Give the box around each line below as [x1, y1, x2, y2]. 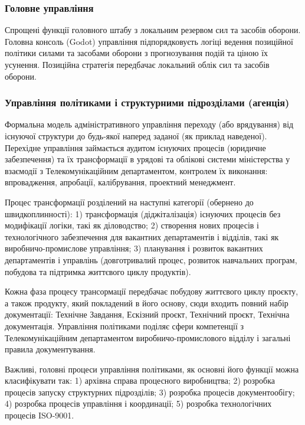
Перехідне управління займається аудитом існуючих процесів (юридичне [5, 141, 266, 153]
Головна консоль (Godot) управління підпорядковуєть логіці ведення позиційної [5, 35, 293, 47]
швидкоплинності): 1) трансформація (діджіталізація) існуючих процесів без [5, 207, 281, 220]
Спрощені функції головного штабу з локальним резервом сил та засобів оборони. [5, 24, 301, 36]
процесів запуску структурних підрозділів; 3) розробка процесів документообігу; [5, 385, 295, 398]
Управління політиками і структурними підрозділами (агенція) [5, 95, 290, 110]
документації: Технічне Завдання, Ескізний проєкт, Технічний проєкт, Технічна [5, 308, 290, 321]
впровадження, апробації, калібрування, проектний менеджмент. [5, 176, 236, 188]
